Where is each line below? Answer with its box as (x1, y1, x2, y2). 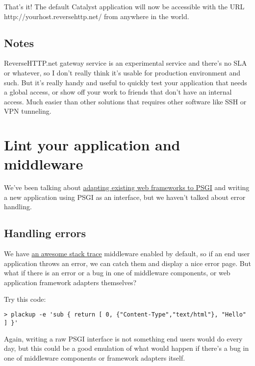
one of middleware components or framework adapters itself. (4, 352, 185, 363)
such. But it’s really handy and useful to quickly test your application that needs (4, 77, 247, 87)
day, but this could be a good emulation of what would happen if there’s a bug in (4, 343, 249, 353)
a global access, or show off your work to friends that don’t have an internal (4, 87, 232, 97)
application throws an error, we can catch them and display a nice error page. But (4, 258, 251, 268)
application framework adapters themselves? (4, 277, 137, 288)
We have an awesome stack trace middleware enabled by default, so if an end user (4, 248, 250, 259)
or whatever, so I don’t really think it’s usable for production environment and (4, 67, 240, 77)
